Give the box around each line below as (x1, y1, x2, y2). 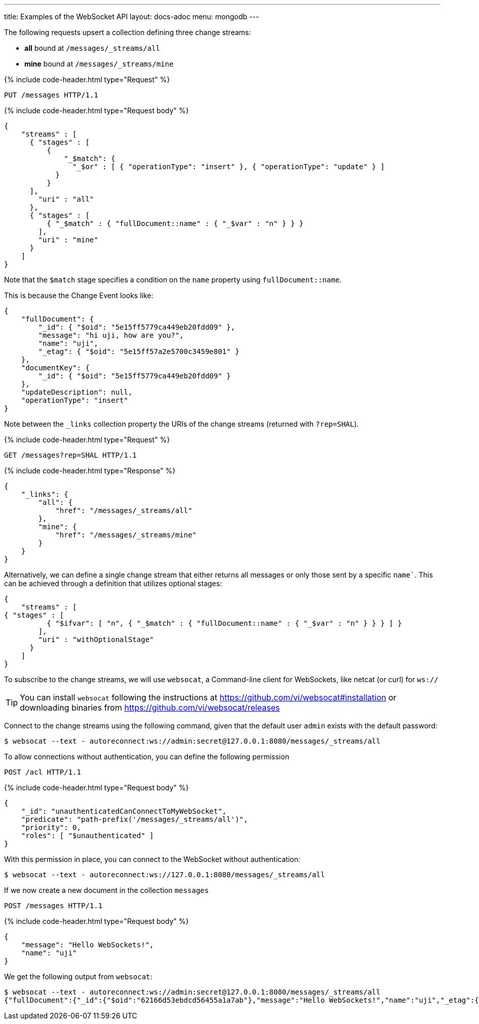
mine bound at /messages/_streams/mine (24, 59, 174, 68)
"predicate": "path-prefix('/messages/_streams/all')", (21, 815, 248, 823)
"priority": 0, (21, 823, 81, 831)
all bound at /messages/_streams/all (24, 44, 160, 52)
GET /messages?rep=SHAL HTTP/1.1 (4, 451, 137, 459)
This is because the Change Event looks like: (4, 291, 154, 300)
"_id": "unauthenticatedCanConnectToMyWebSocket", (21, 807, 227, 815)
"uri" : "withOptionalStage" (38, 635, 154, 644)
